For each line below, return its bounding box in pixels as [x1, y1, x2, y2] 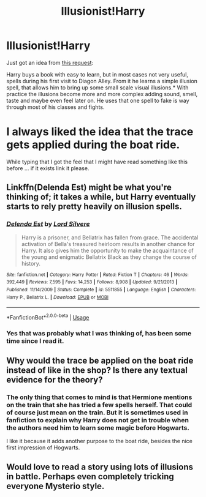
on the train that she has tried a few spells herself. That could [6, 401, 193, 409]
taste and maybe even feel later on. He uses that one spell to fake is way [6, 97, 189, 104]
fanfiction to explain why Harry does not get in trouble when [6, 416, 189, 425]
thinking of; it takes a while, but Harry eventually [6, 192, 196, 203]
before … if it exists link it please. [6, 164, 90, 172]
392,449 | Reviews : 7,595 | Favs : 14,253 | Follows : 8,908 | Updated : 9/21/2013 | [6, 279, 178, 285]
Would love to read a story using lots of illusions [6, 461, 193, 472]
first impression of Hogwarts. [6, 444, 80, 451]
